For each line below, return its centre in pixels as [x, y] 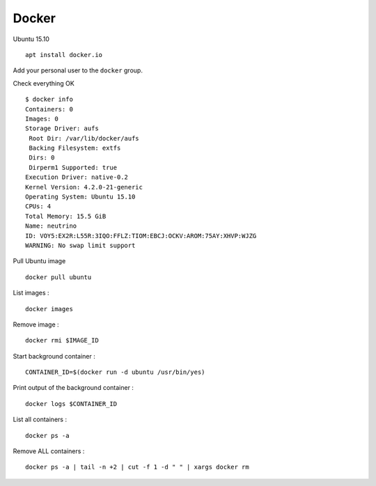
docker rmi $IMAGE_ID [62, 340]
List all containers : [40, 420]
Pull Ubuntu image [39, 261]
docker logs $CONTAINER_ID [71, 403]
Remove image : [36, 324]
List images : [31, 293]
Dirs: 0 [42, 158]
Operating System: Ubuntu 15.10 [80, 197]
